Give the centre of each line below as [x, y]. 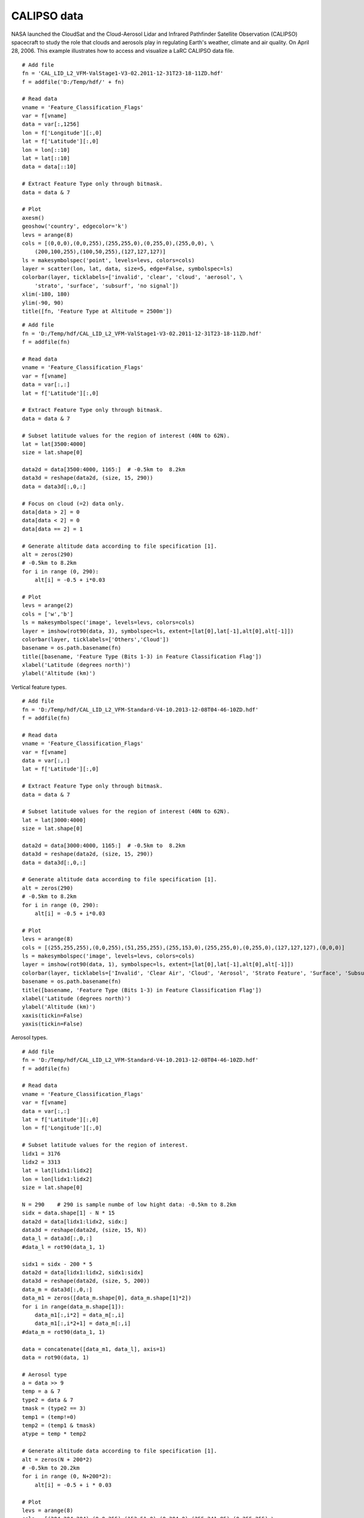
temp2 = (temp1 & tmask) [59, 1426]
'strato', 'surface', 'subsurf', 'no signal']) [106, 286]
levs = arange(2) [48, 605]
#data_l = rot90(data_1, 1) [64, 1247]
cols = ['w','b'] [48, 614]
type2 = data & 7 [48, 1400]
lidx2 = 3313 [41, 1162]
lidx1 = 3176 [41, 1153]
